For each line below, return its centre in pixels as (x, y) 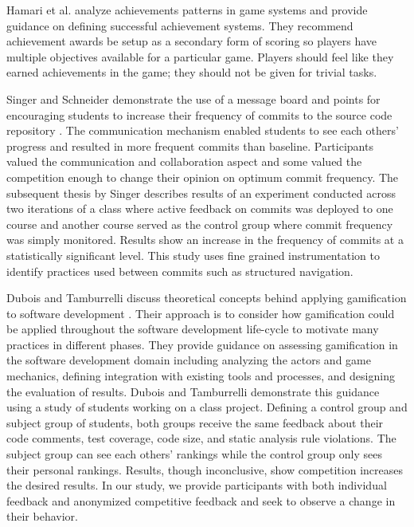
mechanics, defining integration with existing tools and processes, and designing (201, 376)
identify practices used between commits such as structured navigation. (180, 271)
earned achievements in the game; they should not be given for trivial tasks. (192, 72)
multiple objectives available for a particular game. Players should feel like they (200, 56)
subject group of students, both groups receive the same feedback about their (195, 422)
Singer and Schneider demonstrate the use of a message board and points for (193, 98)
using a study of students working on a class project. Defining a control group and (207, 407)
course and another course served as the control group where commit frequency (200, 224)
